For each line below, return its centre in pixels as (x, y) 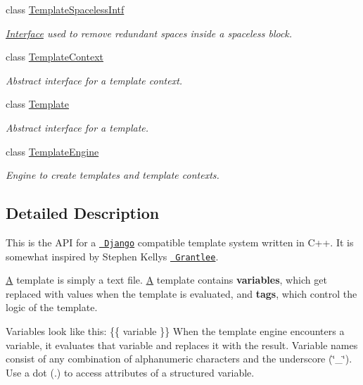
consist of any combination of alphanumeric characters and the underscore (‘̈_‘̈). (179, 359)
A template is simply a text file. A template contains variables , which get (166, 280)
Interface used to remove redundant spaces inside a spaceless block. (149, 33)
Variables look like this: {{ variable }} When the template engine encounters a (175, 331)
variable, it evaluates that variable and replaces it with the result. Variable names (182, 345)
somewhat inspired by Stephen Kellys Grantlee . (112, 256)
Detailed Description (83, 213)
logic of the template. (52, 307)
